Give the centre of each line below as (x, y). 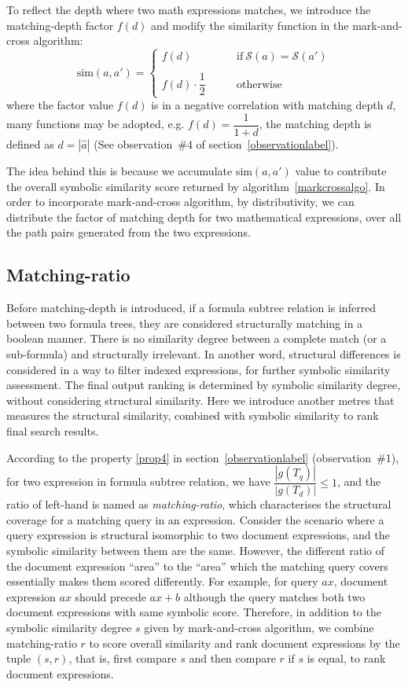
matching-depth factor (60, 25)
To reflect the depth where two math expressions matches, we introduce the (189, 9)
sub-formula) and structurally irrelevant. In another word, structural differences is (204, 354)
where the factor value (60, 105)
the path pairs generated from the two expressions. (129, 232)
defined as (30, 144)
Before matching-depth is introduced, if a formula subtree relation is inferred (191, 308)
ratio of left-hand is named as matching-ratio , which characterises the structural (199, 504)
